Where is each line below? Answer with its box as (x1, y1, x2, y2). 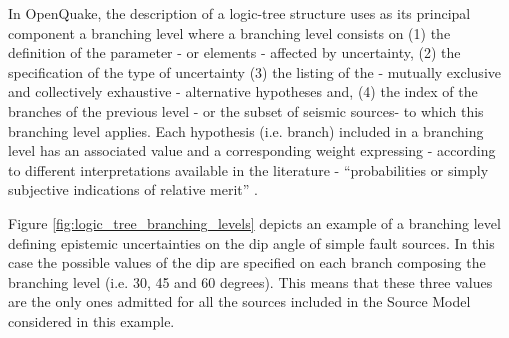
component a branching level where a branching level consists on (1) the (8, 22, 451, 43)
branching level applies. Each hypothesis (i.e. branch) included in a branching (8, 120, 484, 141)
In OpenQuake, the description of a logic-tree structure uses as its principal (8, 3, 471, 23)
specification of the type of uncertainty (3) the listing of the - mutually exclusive (8, 61, 501, 82)
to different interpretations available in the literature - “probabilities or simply (8, 159, 489, 180)
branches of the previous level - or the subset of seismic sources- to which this (8, 100, 484, 121)
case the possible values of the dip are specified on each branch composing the (8, 252, 486, 273)
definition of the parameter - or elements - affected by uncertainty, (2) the (8, 42, 461, 63)
